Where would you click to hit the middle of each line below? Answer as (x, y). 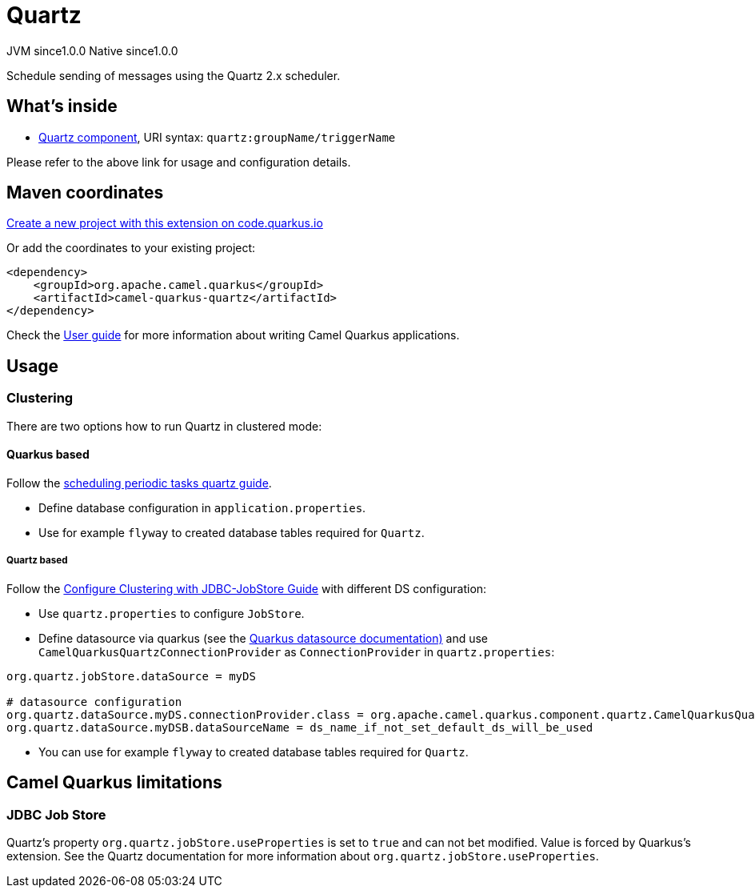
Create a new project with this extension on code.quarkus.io (165, 223)
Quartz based (37, 561)
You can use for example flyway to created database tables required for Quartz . (254, 752)
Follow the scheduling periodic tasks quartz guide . (139, 483)
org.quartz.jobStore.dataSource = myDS (131, 676)
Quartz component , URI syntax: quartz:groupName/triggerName (217, 137)
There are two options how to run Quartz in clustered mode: (164, 426)
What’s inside (62, 106)
